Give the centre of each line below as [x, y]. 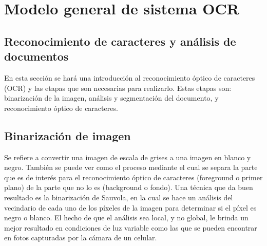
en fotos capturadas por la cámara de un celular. [81, 238]
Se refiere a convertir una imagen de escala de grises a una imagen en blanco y [128, 157]
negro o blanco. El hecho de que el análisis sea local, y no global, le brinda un [126, 217]
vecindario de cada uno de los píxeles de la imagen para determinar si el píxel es [130, 207]
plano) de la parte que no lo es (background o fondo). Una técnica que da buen [129, 187]
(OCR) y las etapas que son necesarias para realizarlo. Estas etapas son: [118, 88]
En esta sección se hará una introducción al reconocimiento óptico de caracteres [130, 77]
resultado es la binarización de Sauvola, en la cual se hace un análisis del [119, 197]
